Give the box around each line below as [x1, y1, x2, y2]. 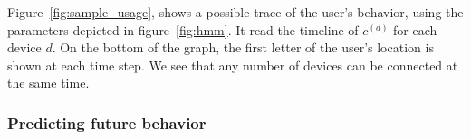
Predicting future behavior [7, 111, 207, 134]
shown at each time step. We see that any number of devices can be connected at [7, 55, 458, 74]
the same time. [7, 73, 90, 92]
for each [393, 20, 437, 39]
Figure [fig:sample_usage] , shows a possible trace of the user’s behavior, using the [7, 3, 464, 21]
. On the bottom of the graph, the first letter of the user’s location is [52, 38, 434, 57]
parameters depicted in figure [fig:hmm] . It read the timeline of [7, 20, 359, 39]
